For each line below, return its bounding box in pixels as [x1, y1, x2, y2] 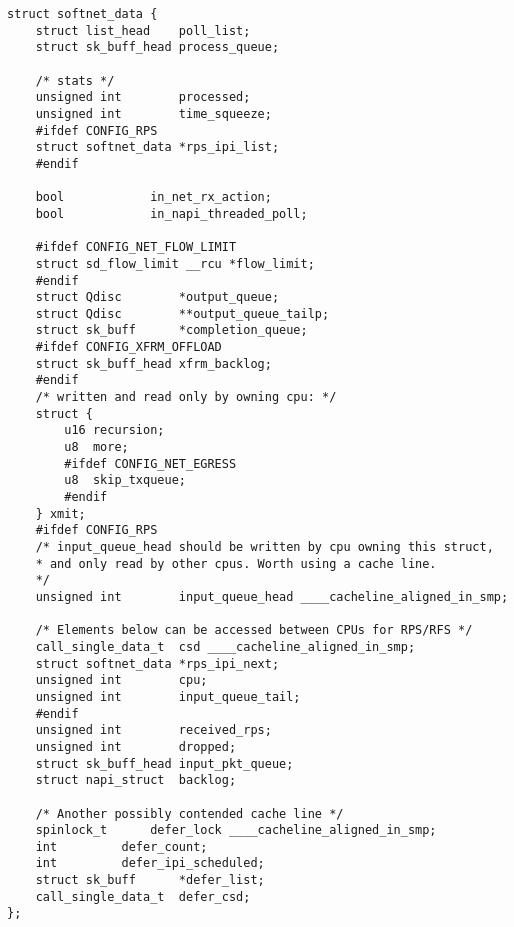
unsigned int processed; [35, 90, 251, 105]
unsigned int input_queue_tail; [35, 689, 301, 704]
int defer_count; [35, 839, 208, 854]
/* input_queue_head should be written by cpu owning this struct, [35, 540, 494, 554]
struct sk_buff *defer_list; [35, 873, 265, 888]
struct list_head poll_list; [35, 23, 251, 38]
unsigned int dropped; [35, 739, 237, 754]
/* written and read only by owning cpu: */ [35, 390, 337, 405]
